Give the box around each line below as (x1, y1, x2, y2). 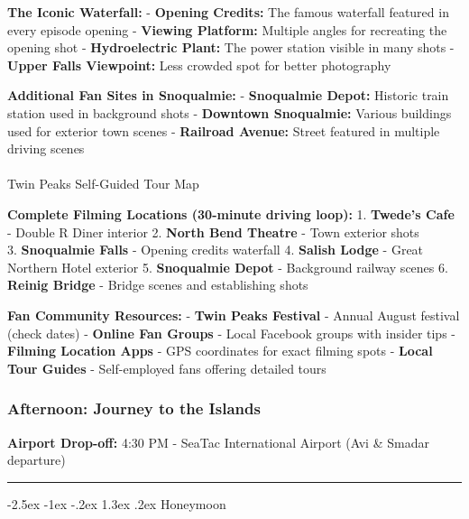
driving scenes (7, 139, 85, 158)
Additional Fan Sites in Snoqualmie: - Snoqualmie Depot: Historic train (7, 86, 449, 105)
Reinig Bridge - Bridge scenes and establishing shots (7, 275, 308, 294)
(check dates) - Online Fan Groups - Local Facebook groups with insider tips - (7, 323, 455, 342)
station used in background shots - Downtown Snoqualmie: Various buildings (7, 103, 452, 122)
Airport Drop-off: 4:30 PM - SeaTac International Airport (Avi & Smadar (7, 432, 429, 451)
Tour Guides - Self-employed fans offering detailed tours (7, 358, 326, 377)
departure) (7, 450, 66, 469)
